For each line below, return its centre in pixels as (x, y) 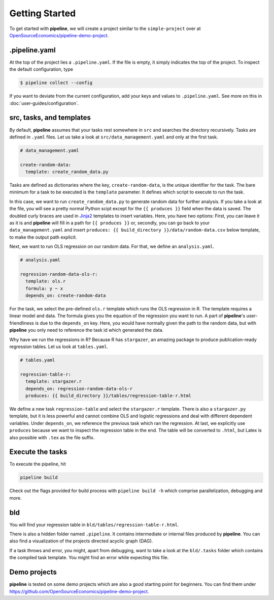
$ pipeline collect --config (56, 83)
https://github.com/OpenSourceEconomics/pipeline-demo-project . (79, 591)
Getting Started (43, 13)
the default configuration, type (41, 69)
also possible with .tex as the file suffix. (52, 437)
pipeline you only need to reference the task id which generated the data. (87, 330)
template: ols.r (46, 281)
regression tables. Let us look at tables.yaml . (59, 347)
